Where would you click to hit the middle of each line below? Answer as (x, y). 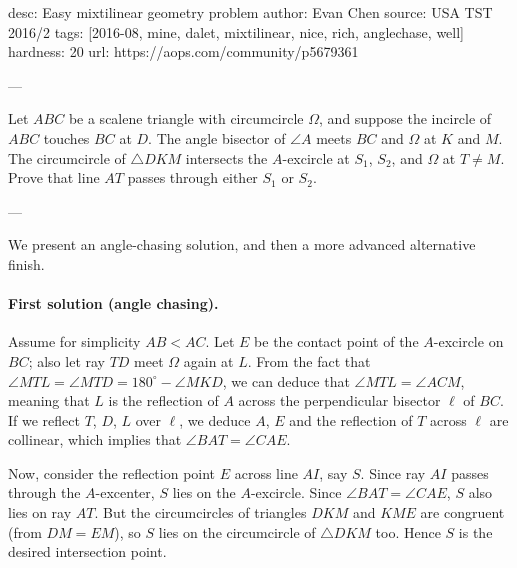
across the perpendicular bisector (339, 400)
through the (44, 492)
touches (66, 137)
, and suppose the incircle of (405, 118)
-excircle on (468, 341)
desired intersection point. (87, 551)
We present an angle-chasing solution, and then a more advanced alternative (242, 244)
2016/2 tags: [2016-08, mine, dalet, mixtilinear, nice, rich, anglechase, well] (236, 31)
